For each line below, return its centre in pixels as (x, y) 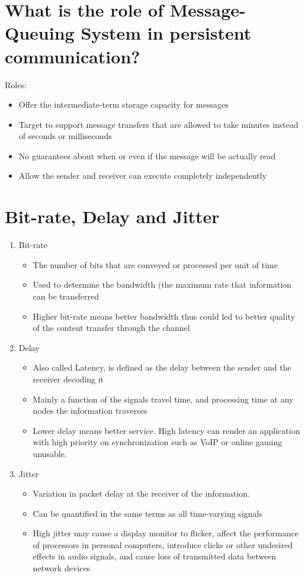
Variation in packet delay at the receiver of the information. (141, 493)
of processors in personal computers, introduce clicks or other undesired (163, 544)
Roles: (16, 84)
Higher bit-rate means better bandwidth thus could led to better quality (164, 316)
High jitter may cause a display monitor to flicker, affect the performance (166, 533)
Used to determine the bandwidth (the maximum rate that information (162, 284)
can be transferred (66, 296)
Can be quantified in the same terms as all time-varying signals (147, 513)
